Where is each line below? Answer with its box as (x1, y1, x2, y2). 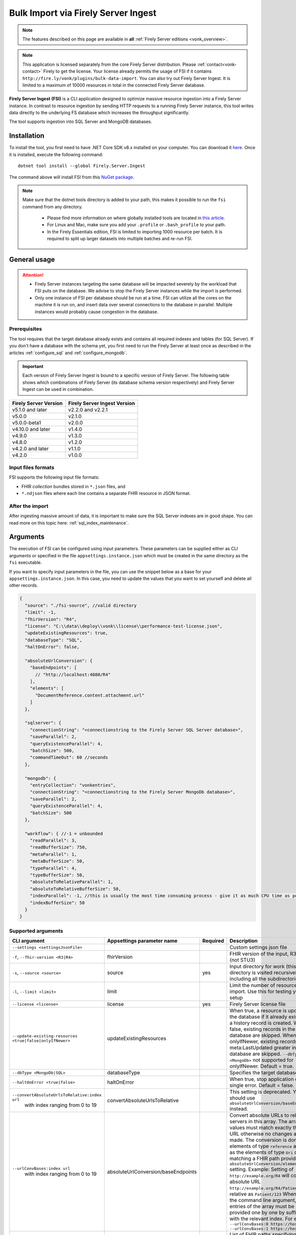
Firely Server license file (229, 1001, 286, 1008)
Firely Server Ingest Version (68, 400, 135, 407)
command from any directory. (22, 204, 83, 209)
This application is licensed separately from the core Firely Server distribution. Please (22, 61, 196, 67)
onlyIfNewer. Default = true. (229, 1063, 295, 1070)
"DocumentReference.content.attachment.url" (35, 692, 145, 698)
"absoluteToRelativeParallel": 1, (30, 879, 113, 885)
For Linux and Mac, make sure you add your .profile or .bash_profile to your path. (47, 222, 226, 228)
